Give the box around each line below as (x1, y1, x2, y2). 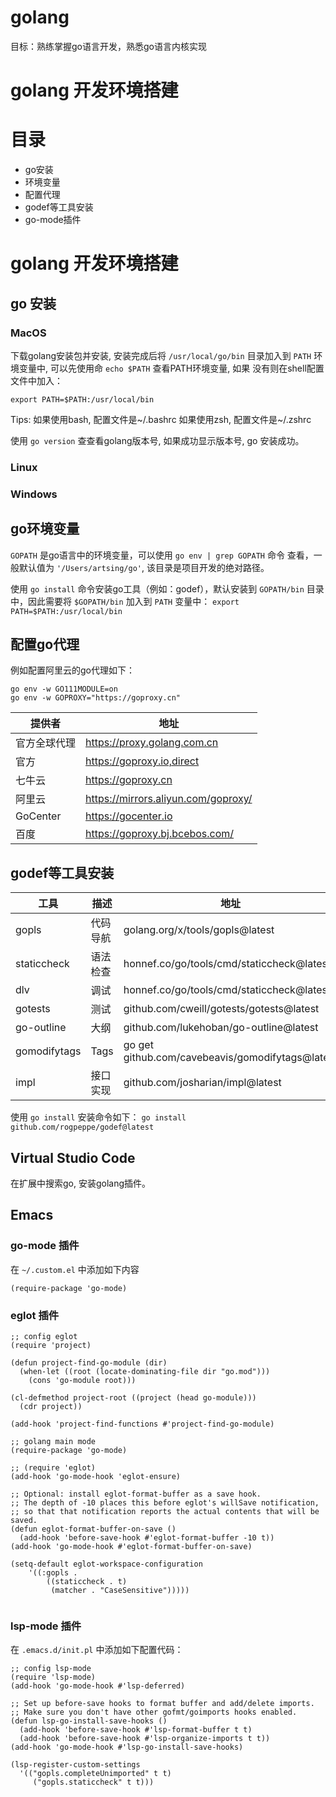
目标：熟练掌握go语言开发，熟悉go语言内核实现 (10, 40, 207, 52)
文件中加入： (10, 374, 63, 386)
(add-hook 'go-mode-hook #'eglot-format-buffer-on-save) (10, 1542, 253, 1552)
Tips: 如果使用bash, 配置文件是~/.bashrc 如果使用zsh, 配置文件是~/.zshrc (10, 413, 312, 425)
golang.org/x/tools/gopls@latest (123, 923, 275, 937)
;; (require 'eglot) (10, 1463, 97, 1473)
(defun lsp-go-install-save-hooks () (10, 1716, 168, 1726)
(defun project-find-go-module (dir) (10, 1358, 168, 1368)
